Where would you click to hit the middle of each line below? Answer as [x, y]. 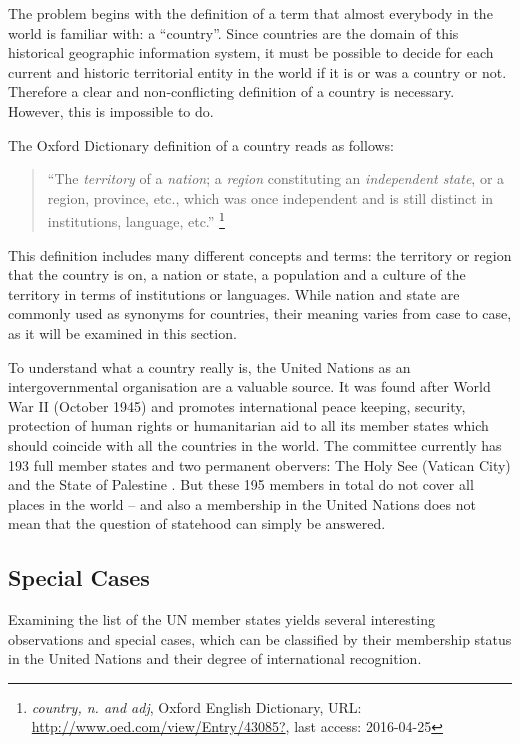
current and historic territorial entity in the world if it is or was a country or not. [257, 71]
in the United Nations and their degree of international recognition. [215, 658]
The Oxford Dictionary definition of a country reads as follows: [201, 144]
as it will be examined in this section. [122, 332]
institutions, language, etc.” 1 [136, 219]
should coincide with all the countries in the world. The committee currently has [255, 444]
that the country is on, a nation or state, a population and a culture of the [237, 274]
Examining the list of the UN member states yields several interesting [221, 619]
